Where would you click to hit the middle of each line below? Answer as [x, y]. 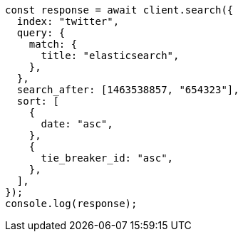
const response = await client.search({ [119, 10]
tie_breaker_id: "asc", [107, 158]
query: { [41, 33]
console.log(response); [71, 204]
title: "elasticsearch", [110, 56]
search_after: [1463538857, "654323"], [128, 90]
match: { [53, 44]
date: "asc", [77, 124]
